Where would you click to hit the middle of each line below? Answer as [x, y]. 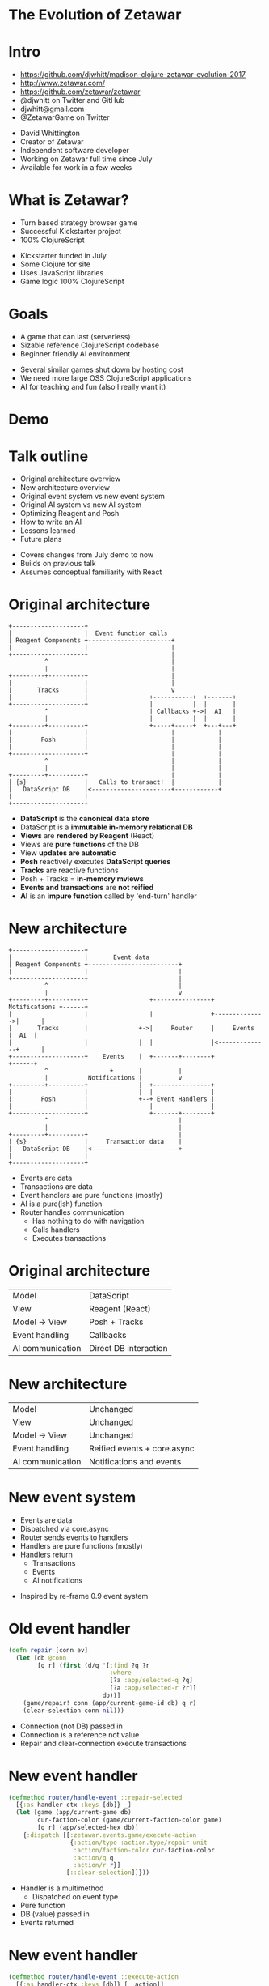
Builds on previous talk [58, 564]
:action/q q [93, 1858]
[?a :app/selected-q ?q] [151, 1681]
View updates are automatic [68, 853]
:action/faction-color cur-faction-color [144, 1850]
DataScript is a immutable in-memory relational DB [106, 827]
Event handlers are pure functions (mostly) [91, 1195]
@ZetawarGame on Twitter [65, 117]
